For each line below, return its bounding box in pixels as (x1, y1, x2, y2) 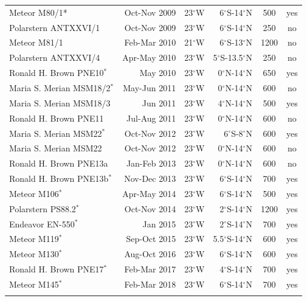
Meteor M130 (9, 247, 59, 260)
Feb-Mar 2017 (124, 263, 176, 275)
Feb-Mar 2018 (124, 277, 176, 290)
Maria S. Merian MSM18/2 (9, 81, 111, 94)
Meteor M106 (9, 187, 59, 199)
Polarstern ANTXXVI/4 (9, 51, 100, 64)
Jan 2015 (142, 217, 176, 230)
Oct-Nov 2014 (124, 202, 176, 215)
